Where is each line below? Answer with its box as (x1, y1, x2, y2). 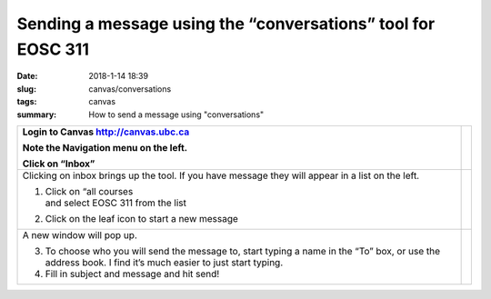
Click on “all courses (45, 184, 134, 197)
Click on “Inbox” (22, 157, 95, 170)
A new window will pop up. (22, 228, 138, 241)
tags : (16, 96, 37, 107)
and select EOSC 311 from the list (45, 196, 186, 209)
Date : (16, 71, 38, 82)
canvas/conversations (88, 83, 172, 95)
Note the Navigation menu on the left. (22, 141, 188, 154)
